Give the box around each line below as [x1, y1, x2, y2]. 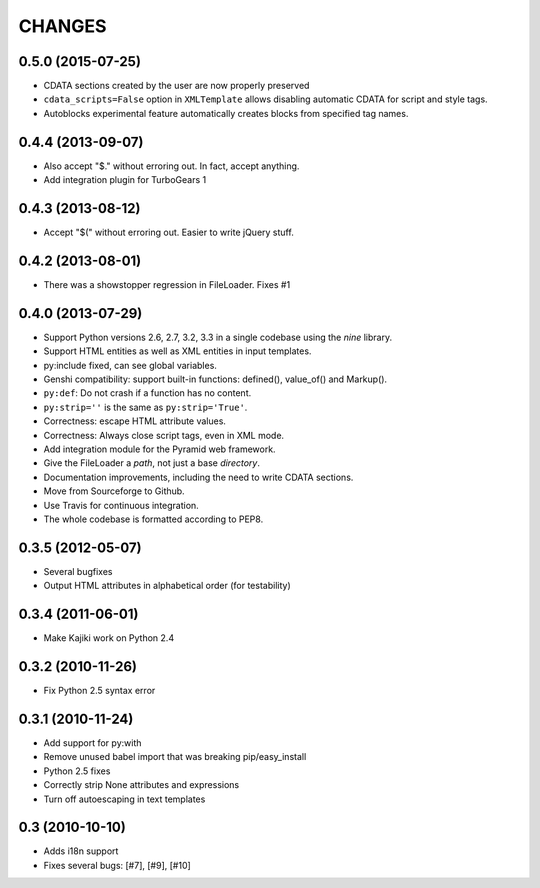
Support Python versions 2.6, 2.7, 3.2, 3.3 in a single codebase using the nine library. [43, 331, 393, 343]
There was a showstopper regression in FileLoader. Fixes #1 [43, 278, 291, 290]
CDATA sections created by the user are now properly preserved [43, 80, 310, 92]
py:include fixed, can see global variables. [43, 359, 217, 371]
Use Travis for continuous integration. [43, 499, 199, 511]
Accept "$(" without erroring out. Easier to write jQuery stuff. [43, 226, 294, 239]
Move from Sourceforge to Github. [43, 485, 185, 497]
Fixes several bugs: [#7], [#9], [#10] [43, 859, 192, 871]
